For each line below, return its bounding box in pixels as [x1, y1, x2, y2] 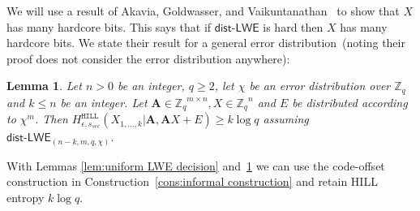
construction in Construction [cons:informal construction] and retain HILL [6, 173, 378, 190]
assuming [263, 110, 309, 127]
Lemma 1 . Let [6, 77, 82, 94]
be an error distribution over [249, 77, 391, 94]
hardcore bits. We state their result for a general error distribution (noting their [6, 34, 405, 51]
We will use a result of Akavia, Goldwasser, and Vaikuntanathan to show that [6, 2, 400, 19]
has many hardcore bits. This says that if [6, 18, 212, 35]
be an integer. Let [60, 93, 148, 110]
